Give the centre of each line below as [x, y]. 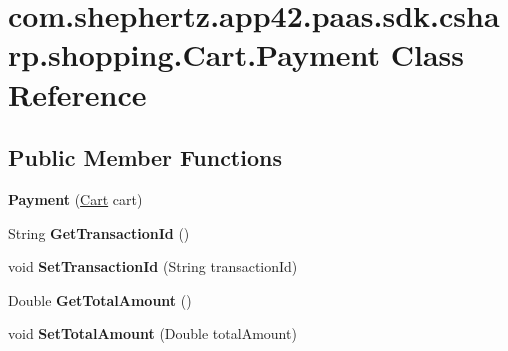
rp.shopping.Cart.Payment [194, 54]
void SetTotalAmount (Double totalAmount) [152, 333]
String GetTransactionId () [99, 232]
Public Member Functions [145, 157]
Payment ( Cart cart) [75, 198]
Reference [77, 93]
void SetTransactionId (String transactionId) [153, 266]
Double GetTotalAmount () [100, 299]
